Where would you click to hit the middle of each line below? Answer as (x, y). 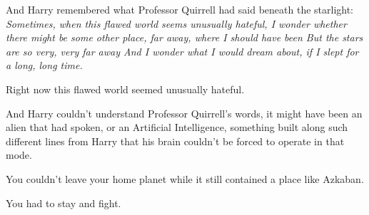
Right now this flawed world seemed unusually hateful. (125, 89)
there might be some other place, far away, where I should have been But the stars (184, 37)
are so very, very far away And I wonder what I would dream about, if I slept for (182, 51)
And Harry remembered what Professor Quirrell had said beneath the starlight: (180, 9)
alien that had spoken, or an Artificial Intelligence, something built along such (177, 127)
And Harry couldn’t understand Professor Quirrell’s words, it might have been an (184, 113)
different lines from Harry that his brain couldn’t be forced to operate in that (175, 141)
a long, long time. (44, 65)
